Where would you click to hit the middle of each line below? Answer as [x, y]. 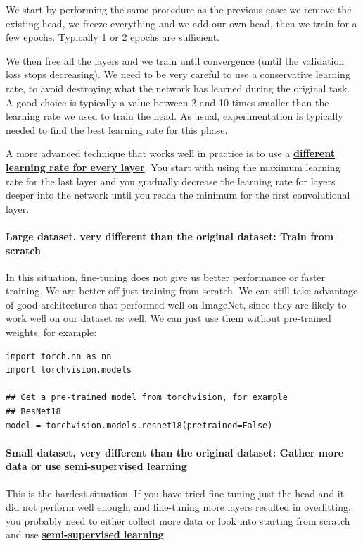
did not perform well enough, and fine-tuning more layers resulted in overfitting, [178, 507]
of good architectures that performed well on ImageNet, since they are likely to [176, 304]
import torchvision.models [69, 370]
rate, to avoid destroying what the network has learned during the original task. [178, 88]
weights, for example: [51, 332]
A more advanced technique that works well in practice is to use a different [170, 153]
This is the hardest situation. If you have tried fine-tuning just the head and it [175, 493]
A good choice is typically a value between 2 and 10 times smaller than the [167, 102]
